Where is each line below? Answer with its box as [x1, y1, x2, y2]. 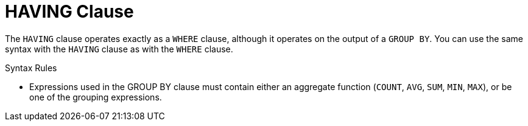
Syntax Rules [5, 62, 57, 73]
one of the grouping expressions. [29, 91, 162, 102]
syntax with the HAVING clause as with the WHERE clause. [5, 43, 233, 54]
